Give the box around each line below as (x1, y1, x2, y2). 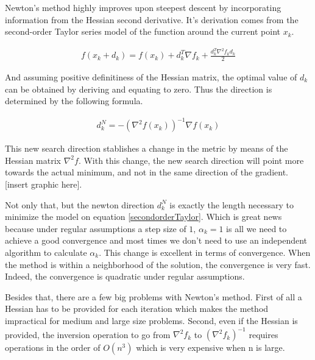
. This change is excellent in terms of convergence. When (99, 245, 311, 258)
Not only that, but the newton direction (5, 198, 155, 211)
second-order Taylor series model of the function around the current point (5, 25, 281, 38)
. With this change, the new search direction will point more (78, 154, 304, 166)
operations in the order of (5, 341, 101, 354)
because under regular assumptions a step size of (5, 222, 186, 235)
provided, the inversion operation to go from (5, 328, 171, 341)
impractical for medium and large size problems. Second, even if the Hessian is (5, 314, 298, 326)
